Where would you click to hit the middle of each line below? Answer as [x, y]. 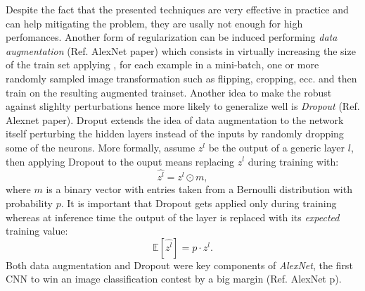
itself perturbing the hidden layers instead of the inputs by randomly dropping [175, 134]
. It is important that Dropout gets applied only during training [199, 203]
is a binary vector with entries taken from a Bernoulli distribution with [199, 189]
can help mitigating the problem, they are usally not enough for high [154, 23]
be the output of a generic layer [277, 147]
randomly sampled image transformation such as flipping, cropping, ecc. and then [181, 78]
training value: [37, 231]
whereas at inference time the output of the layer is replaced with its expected [173, 217]
